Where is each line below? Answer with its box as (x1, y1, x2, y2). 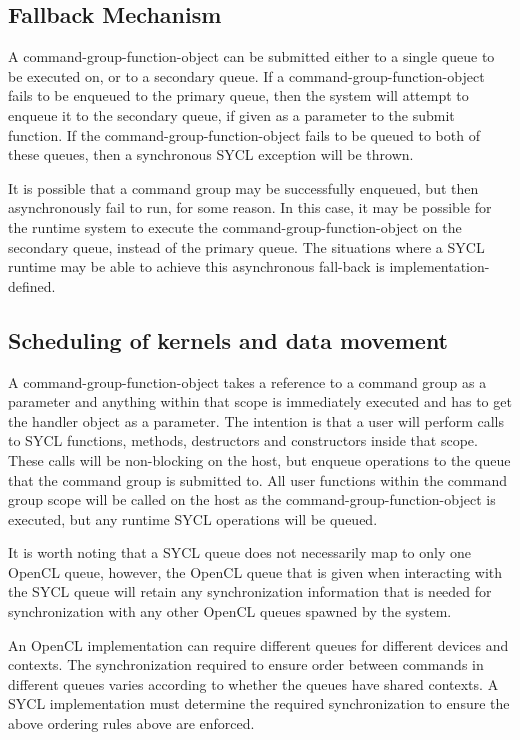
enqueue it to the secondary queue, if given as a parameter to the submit (8, 104, 455, 125)
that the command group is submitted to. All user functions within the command (8, 469, 507, 490)
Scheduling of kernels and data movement (8, 324, 449, 355)
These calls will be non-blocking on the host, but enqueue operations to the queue (8, 449, 511, 470)
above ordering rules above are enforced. (8, 713, 255, 734)
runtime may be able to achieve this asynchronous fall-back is (8, 256, 385, 277)
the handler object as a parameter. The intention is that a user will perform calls (8, 410, 504, 431)
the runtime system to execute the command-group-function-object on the (8, 216, 462, 237)
